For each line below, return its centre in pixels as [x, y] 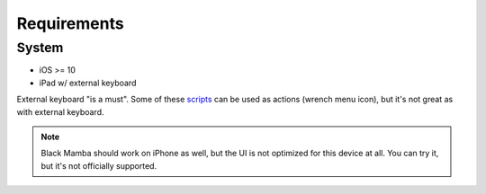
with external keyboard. [60, 111]
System [40, 48]
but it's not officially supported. [99, 165]
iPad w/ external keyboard [88, 83]
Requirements [71, 23]
